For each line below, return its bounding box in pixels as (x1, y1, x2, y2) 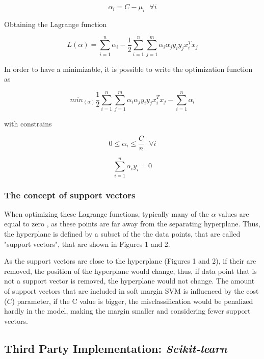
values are (218, 208, 249, 219)
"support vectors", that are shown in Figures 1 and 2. (4, 238, 170, 249)
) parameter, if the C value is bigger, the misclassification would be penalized (12, 295, 253, 306)
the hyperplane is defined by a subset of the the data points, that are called (4, 228, 241, 239)
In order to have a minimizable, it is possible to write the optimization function (4, 63, 253, 74)
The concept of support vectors (4, 188, 136, 201)
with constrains (4, 118, 52, 129)
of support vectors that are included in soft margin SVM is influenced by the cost (4, 285, 259, 296)
